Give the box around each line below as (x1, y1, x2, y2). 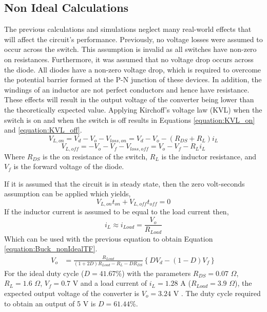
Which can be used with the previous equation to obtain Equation (4, 233, 213, 244)
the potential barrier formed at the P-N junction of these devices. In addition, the (4, 74, 262, 85)
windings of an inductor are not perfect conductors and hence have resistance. (4, 84, 250, 95)
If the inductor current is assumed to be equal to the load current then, (4, 206, 229, 217)
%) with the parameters (116, 267, 191, 278)
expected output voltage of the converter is (4, 288, 140, 299)
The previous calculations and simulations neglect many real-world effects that (4, 24, 252, 34)
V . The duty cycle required (173, 288, 261, 299)
